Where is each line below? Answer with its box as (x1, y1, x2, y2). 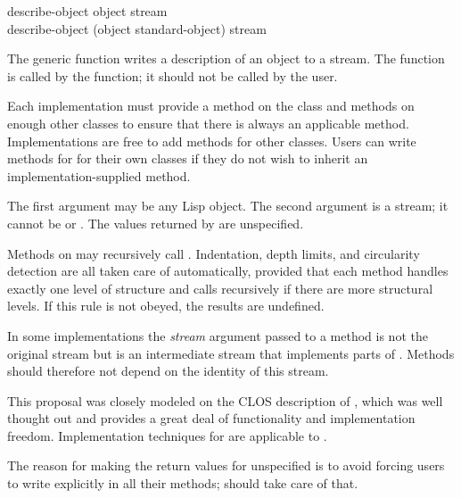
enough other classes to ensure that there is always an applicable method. (7, 113, 409, 132)
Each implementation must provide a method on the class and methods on (7, 96, 415, 115)
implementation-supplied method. (7, 166, 191, 185)
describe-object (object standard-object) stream (7, 19, 267, 37)
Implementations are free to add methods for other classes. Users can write (7, 131, 416, 150)
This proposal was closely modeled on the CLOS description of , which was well (7, 391, 443, 410)
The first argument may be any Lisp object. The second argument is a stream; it (7, 196, 449, 215)
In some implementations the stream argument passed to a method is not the (7, 326, 428, 344)
